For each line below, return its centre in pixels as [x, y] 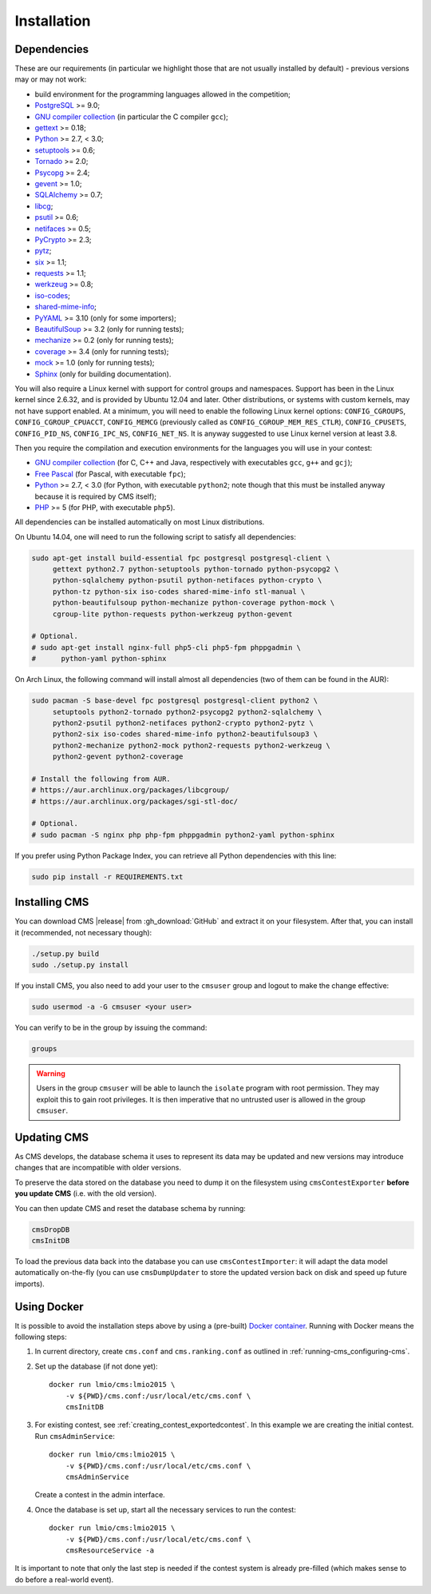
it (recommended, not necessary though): [83, 932]
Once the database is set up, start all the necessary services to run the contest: [166, 1509]
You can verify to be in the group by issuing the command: [111, 1028]
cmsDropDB [51, 1229]
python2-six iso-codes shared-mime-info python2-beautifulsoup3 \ [185, 734]
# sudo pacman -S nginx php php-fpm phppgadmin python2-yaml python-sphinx [183, 835]
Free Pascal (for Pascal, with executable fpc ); [111, 474]
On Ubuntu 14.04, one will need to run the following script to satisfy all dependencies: [156, 536]
